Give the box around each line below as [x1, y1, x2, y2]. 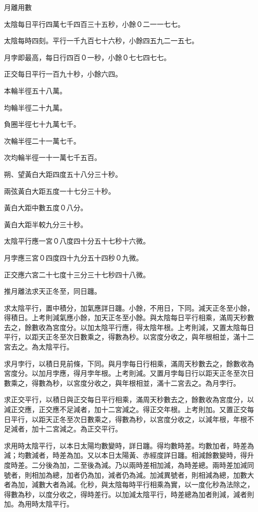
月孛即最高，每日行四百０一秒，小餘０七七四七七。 [4, 52, 171, 62]
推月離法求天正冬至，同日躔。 [4, 286, 101, 296]
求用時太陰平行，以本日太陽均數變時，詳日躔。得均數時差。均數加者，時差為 [4, 440, 254, 450]
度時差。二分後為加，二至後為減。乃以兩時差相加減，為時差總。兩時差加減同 [4, 460, 254, 470]
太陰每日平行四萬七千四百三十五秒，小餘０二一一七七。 [4, 18, 185, 29]
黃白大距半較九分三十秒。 [4, 219, 87, 229]
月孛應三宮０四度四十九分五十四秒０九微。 [4, 252, 143, 262]
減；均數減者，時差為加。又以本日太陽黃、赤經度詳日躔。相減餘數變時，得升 [4, 450, 254, 460]
